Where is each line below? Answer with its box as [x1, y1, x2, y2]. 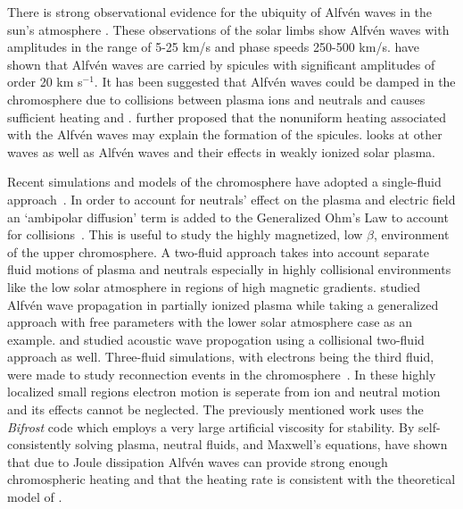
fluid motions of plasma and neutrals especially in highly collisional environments [7, 260, 451, 279]
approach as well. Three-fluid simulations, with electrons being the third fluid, [7, 347, 434, 366]
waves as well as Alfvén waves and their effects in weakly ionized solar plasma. [7, 142, 436, 161]
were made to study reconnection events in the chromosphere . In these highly [7, 364, 436, 383]
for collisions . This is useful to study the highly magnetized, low [7, 225, 363, 244]
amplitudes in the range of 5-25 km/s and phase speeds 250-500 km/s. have [7, 38, 420, 56]
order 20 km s [7, 72, 83, 91]
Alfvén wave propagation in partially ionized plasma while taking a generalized [7, 295, 439, 313]
